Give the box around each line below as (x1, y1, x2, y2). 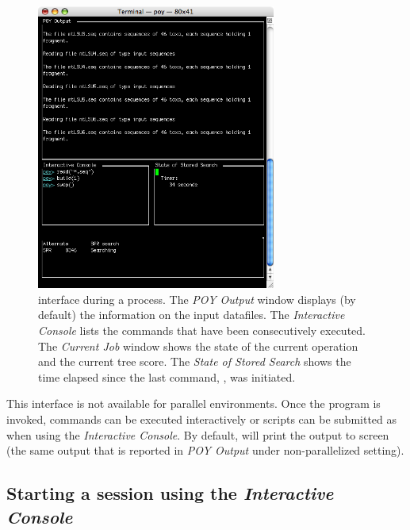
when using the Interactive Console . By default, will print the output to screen (6, 426, 389, 443)
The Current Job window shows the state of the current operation (38, 337, 358, 354)
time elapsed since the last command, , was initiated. (38, 368, 296, 385)
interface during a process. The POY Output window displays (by (38, 290, 356, 307)
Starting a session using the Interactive (6, 481, 334, 505)
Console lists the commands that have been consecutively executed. (38, 321, 366, 338)
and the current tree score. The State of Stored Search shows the (38, 353, 351, 370)
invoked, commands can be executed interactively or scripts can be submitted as (6, 410, 397, 427)
